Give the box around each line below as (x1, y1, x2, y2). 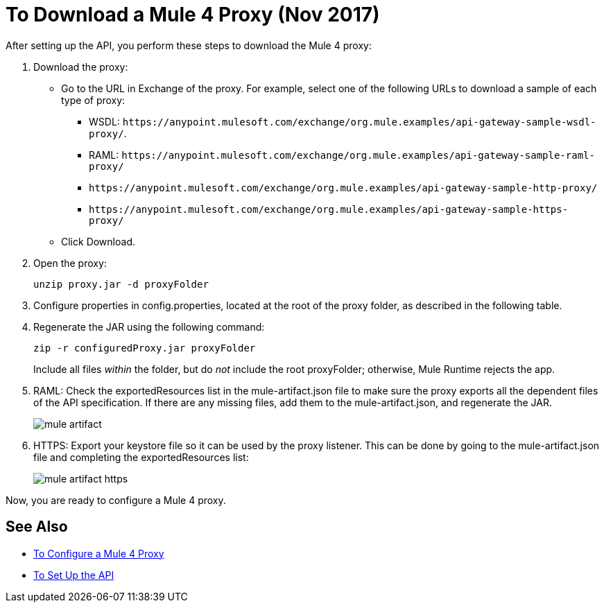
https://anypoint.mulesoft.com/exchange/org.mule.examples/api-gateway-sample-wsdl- (122, 116, 596, 128)
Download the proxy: (33, 60, 128, 73)
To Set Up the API (33, 568, 114, 581)
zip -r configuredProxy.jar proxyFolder (33, 342, 256, 354)
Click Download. (61, 235, 135, 247)
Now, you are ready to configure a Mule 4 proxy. (6, 494, 226, 506)
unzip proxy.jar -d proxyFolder (33, 278, 209, 290)
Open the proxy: (33, 257, 107, 269)
